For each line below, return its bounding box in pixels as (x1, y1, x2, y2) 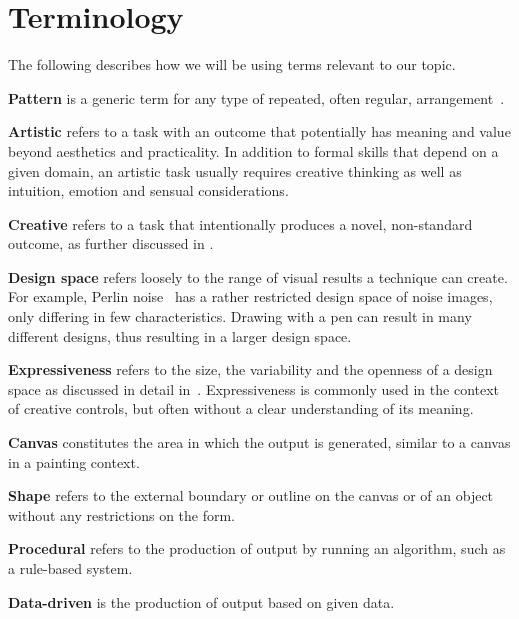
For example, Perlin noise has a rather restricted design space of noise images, (8, 286, 493, 307)
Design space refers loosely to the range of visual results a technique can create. (8, 266, 508, 287)
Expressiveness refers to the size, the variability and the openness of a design (8, 359, 493, 380)
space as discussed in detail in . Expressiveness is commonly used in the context (8, 378, 500, 399)
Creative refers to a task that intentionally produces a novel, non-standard (8, 213, 473, 234)
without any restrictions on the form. (8, 504, 236, 525)
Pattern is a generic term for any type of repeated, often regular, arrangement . (8, 87, 505, 108)
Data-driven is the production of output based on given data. (8, 591, 395, 612)
